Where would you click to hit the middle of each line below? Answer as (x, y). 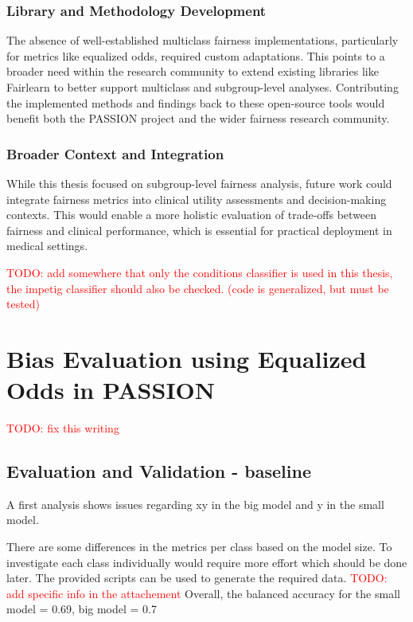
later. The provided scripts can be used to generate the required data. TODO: (197, 578)
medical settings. (47, 246)
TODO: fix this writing (63, 428)
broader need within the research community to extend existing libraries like (193, 71)
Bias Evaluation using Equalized (187, 358)
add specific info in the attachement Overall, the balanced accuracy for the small (203, 593)
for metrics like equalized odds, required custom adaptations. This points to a (196, 55)
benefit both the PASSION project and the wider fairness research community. (198, 118)
